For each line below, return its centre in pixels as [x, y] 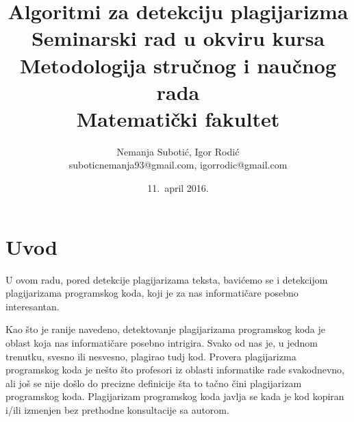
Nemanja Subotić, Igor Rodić [178, 151]
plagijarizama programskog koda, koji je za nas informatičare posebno [152, 293]
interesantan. [33, 306]
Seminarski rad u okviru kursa [178, 38]
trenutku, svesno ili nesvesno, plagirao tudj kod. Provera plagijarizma [151, 356]
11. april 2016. [178, 188]
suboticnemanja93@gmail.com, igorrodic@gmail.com [178, 165]
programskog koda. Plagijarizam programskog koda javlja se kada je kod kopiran [175, 396]
